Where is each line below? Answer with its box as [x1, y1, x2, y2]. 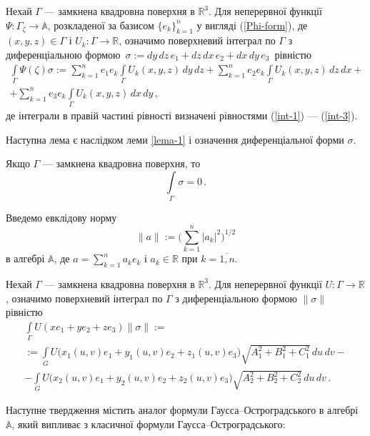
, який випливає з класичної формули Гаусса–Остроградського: [11, 416, 286, 431]
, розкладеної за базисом [47, 17, 154, 32]
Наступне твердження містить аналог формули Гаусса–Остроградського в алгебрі [6, 402, 359, 417]
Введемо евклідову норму [6, 210, 117, 225]
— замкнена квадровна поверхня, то [42, 156, 201, 171]
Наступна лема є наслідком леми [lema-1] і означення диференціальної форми [6, 132, 344, 147]
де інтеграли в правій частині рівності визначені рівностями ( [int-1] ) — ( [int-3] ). [6, 108, 358, 123]
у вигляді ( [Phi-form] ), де [196, 17, 308, 32]
